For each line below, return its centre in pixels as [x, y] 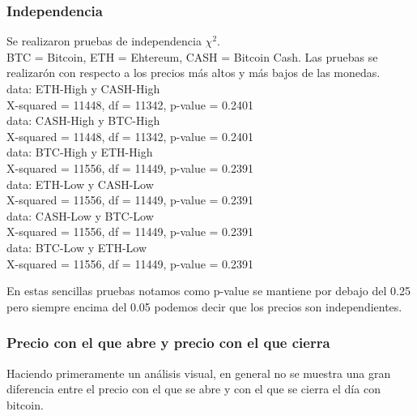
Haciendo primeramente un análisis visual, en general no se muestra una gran [199, 373]
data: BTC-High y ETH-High [80, 152]
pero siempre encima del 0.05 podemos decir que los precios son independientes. [204, 306]
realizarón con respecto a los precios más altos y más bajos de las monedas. [194, 73]
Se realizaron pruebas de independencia [104, 41]
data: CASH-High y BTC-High [83, 120]
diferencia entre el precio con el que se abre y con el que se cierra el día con [194, 389]
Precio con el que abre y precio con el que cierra [168, 343]
